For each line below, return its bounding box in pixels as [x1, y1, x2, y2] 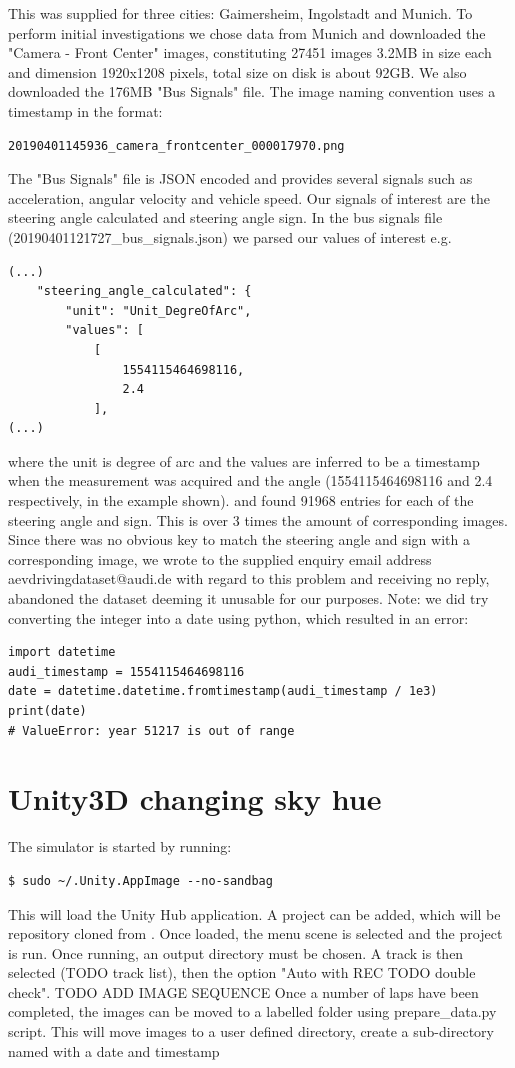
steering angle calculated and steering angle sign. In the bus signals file [8, 207, 443, 228]
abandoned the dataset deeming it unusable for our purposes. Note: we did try [8, 588, 489, 609]
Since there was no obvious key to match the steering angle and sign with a [8, 529, 470, 550]
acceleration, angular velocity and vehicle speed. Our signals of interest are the [8, 187, 490, 208]
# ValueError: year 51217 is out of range [8, 723, 295, 738]
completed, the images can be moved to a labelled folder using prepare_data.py [8, 1001, 497, 1022]
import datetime [8, 645, 116, 660]
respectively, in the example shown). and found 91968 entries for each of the [8, 490, 474, 511]
